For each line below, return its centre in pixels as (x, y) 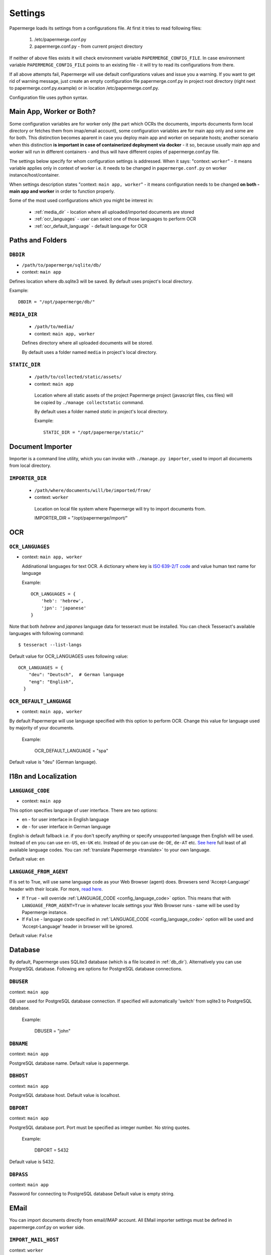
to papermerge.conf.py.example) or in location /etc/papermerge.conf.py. (84, 88)
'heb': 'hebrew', (62, 601)
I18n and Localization (43, 776)
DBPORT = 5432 (51, 1150)
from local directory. (30, 466)
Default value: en (27, 859)
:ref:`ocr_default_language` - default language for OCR (91, 226)
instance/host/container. (35, 175)
